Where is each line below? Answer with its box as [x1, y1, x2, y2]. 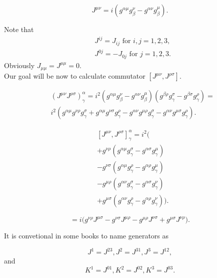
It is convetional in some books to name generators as [4, 230, 169, 241]
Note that [4, 24, 34, 34]
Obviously [4, 60, 35, 70]
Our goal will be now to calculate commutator [4, 71, 145, 81]
